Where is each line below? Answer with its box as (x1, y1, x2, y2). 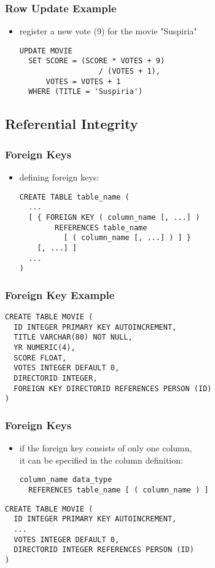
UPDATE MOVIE (19, 46, 72, 55)
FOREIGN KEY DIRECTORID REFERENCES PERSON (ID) (14, 384, 212, 393)
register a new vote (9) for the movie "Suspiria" (19, 25, 197, 37)
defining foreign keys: (19, 171, 100, 184)
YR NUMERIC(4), (14, 343, 76, 352)
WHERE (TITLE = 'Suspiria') (28, 87, 143, 96)
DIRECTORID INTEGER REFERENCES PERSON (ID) (14, 545, 194, 554)
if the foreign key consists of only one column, (19, 442, 192, 454)
